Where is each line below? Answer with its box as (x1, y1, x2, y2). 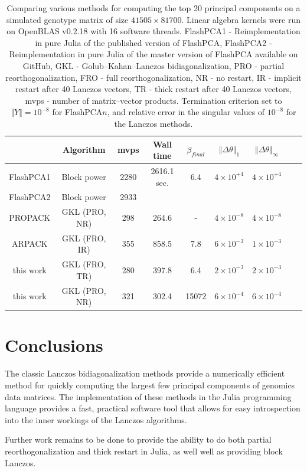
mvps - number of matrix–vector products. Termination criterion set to (25, 94, 282, 106)
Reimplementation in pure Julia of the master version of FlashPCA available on (9, 48, 298, 60)
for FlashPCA (52, 106, 103, 118)
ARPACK (12, 237, 48, 250)
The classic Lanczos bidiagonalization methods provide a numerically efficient (5, 367, 285, 380)
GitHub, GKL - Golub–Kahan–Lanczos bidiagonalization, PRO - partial (22, 59, 285, 71)
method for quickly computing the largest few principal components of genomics (5, 378, 295, 391)
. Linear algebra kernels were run (181, 13, 301, 25)
